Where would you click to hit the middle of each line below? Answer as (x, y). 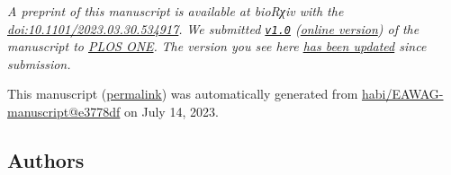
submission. (39, 63)
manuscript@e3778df (64, 112)
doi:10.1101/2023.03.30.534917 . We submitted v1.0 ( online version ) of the (213, 28)
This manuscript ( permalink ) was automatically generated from (183, 94)
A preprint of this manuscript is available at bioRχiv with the (176, 11)
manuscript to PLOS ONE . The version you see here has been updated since (217, 46)
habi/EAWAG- (402, 94)
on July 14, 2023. (171, 112)
